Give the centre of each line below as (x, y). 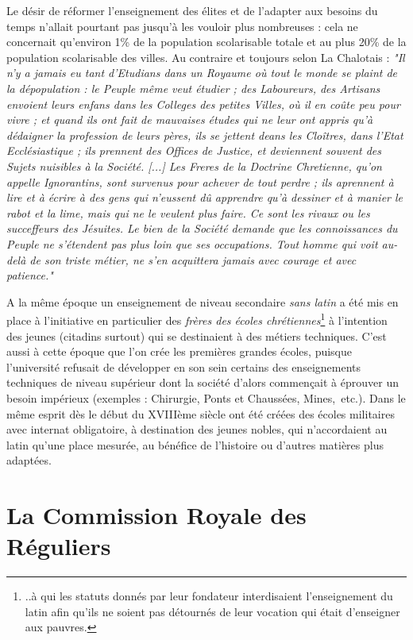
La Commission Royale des (156, 515)
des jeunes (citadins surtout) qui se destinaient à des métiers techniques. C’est (197, 335)
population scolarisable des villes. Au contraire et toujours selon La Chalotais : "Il (206, 57)
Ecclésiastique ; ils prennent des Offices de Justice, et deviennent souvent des (194, 150)
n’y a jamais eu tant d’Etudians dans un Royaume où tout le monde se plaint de (202, 73)
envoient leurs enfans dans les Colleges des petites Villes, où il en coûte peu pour (203, 104)
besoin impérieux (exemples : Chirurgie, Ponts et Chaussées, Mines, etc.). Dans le (206, 397)
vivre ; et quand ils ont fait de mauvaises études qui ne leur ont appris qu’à (190, 120)
